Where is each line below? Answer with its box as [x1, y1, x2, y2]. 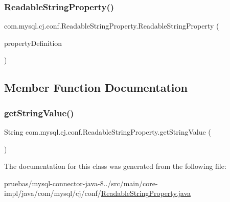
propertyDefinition [4, 37, 62, 48]
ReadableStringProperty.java [101, 188, 191, 198]
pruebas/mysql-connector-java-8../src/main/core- [4, 178, 158, 188]
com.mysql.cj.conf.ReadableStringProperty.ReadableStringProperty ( [4, 20, 219, 31]
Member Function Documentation [4, 80, 188, 95]
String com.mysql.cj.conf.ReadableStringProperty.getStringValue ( [4, 127, 211, 137]
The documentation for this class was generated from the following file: [4, 161, 226, 171]
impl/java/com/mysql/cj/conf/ [4, 188, 101, 198]
